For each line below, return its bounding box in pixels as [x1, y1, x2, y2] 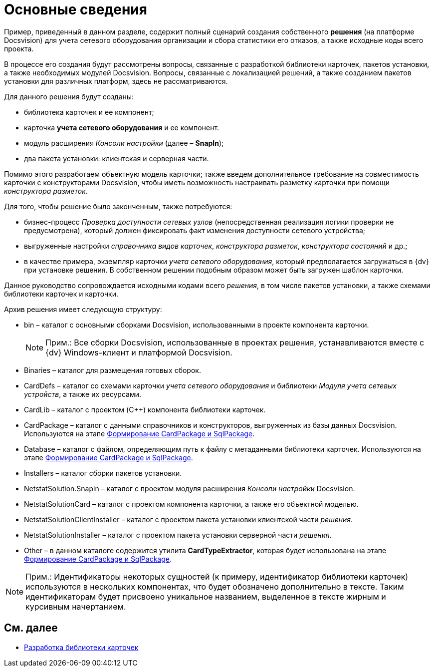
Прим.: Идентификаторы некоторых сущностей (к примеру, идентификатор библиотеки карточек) [25, 571, 409, 582]
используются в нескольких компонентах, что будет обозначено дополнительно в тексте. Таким [25, 581, 404, 592]
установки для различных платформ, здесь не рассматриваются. [4, 76, 228, 85]
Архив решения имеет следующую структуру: [4, 305, 162, 314]
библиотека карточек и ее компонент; [24, 107, 154, 116]
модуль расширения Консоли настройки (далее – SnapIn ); [24, 138, 224, 147]
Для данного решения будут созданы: [4, 92, 134, 101]
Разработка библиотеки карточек [24, 643, 139, 652]
